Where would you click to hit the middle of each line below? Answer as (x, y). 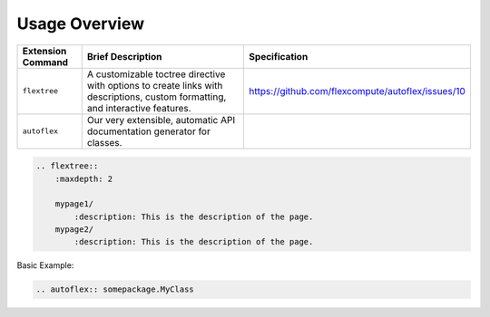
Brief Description (124, 56)
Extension (44, 51)
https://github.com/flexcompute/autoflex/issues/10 (358, 91)
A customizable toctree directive (156, 74)
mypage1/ (74, 204)
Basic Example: (45, 265)
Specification (279, 56)
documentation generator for (148, 131)
